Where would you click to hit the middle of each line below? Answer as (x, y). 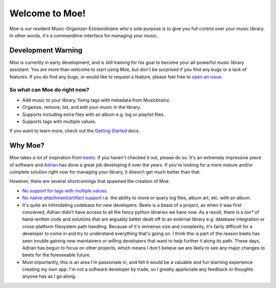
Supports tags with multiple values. (59, 121)
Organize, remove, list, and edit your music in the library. (82, 107)
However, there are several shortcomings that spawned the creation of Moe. (90, 181)
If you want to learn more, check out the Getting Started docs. (75, 131)
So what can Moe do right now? (49, 90)
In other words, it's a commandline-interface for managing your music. (84, 35)
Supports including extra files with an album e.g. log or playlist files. (94, 114)
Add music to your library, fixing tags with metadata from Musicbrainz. (96, 100)
